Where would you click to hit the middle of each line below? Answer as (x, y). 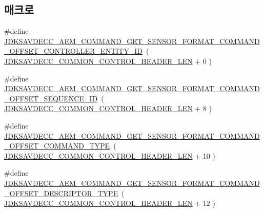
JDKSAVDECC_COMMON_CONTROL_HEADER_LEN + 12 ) (110, 203)
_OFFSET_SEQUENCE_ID (51, 98)
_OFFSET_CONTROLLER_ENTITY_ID (73, 51)
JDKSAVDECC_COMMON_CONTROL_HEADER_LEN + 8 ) (108, 108)
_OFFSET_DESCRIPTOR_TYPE (61, 193)
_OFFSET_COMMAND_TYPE (57, 146)
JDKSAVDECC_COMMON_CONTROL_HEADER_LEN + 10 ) (110, 155)
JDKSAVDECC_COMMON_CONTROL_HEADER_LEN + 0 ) (108, 61)
